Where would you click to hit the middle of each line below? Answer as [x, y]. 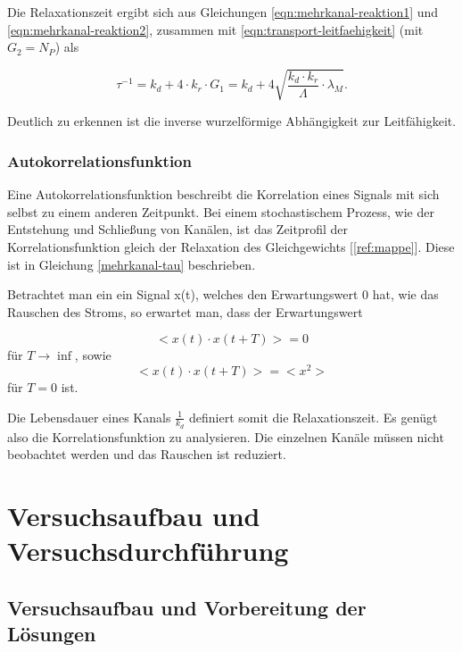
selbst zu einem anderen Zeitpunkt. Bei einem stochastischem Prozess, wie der [221, 211]
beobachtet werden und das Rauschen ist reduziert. [147, 454]
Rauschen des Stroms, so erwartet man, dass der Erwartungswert [185, 311]
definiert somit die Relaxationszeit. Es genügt [313, 417]
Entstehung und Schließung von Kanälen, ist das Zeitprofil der [178, 229]
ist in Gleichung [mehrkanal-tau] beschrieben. [132, 264]
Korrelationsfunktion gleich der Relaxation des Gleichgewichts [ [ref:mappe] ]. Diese [231, 246]
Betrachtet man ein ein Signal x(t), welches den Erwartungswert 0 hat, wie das [223, 294]
